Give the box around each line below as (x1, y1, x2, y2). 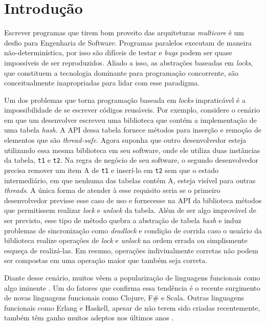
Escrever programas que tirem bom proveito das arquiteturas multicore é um (4, 27, 245, 38)
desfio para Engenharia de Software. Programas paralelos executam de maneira (4, 37, 252, 48)
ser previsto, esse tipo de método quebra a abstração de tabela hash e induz (4, 214, 241, 225)
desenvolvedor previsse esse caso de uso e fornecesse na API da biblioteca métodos (4, 194, 262, 205)
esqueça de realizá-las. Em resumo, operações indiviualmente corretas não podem (4, 245, 258, 255)
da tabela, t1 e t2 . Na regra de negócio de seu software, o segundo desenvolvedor (4, 155, 258, 165)
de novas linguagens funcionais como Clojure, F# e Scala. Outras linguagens (4, 292, 244, 303)
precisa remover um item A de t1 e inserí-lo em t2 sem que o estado (4, 164, 219, 175)
